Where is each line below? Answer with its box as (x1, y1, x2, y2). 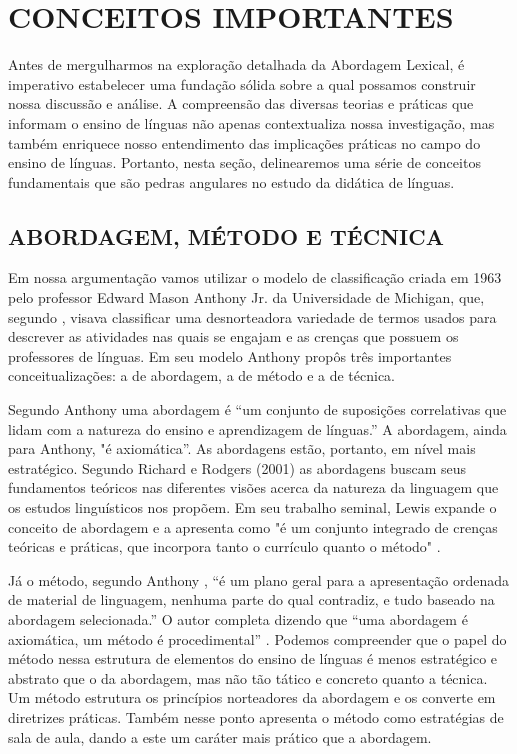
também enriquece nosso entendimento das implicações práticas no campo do (8, 132, 481, 153)
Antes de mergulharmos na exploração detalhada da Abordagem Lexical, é (8, 54, 465, 75)
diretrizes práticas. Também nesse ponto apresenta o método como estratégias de (8, 706, 504, 727)
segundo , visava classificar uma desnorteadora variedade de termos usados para (8, 306, 497, 327)
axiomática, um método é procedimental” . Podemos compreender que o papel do (8, 628, 507, 649)
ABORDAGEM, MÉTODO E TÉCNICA (8, 220, 444, 251)
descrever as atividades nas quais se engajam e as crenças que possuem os (8, 326, 459, 347)
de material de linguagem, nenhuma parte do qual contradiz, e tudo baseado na (8, 589, 495, 610)
